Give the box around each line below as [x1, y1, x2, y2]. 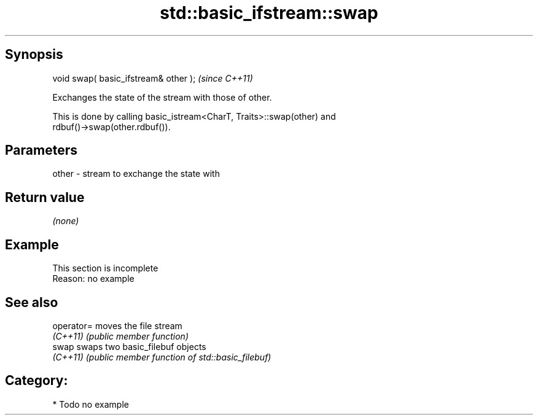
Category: [5, 373, 68, 389]
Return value [5, 189, 85, 205]
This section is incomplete [52, 263, 158, 274]
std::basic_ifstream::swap [160, 2, 378, 23]
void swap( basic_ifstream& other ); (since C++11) [52, 72, 253, 84]
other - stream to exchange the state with [52, 168, 220, 179]
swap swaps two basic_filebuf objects [52, 341, 206, 352]
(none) [52, 216, 79, 227]
